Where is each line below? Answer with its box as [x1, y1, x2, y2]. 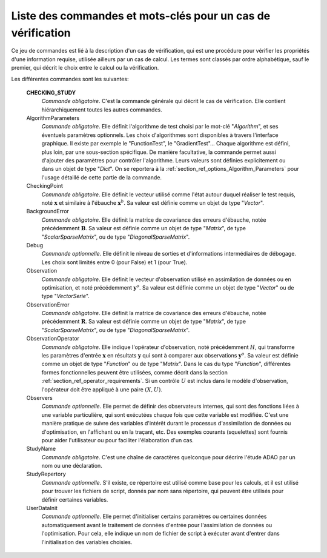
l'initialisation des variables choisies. [41, 538, 133, 545]
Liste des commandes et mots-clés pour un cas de [11, 9, 271, 22]
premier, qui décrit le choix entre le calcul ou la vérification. [11, 64, 159, 71]
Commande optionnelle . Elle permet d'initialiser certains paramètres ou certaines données [41, 513, 267, 520]
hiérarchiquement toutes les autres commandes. [41, 106, 163, 113]
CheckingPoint [26, 182, 64, 190]
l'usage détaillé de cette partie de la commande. [41, 173, 162, 181]
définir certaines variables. [41, 496, 108, 503]
